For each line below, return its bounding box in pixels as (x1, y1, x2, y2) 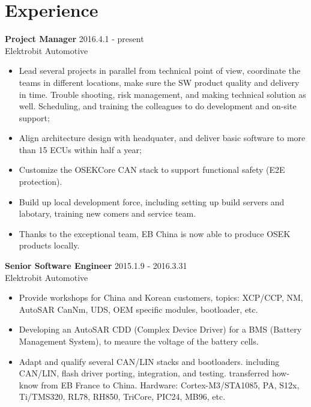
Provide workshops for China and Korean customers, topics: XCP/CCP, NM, (19, 291, 303, 304)
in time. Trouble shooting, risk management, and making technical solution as (19, 88, 306, 100)
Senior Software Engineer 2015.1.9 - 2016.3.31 (5, 259, 187, 272)
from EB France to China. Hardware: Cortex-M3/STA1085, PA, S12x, (41, 378, 300, 391)
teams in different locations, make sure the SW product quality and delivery (19, 76, 300, 88)
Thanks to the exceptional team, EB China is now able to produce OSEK (19, 227, 291, 240)
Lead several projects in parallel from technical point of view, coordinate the (19, 64, 301, 77)
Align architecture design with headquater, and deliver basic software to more (19, 131, 306, 144)
